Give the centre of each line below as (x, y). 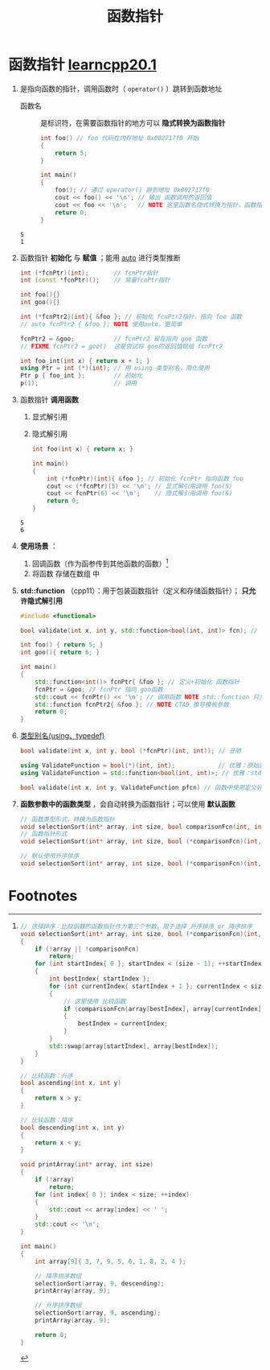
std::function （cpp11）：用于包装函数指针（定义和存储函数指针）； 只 (134, 590)
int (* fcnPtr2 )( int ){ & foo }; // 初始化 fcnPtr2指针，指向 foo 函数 (131, 317)
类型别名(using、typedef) (62, 736)
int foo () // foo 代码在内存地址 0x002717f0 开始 (119, 138)
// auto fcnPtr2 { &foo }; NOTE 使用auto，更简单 (101, 324)
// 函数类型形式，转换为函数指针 (67, 819)
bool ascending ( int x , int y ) (71, 1083)
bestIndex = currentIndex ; (123, 1024)
